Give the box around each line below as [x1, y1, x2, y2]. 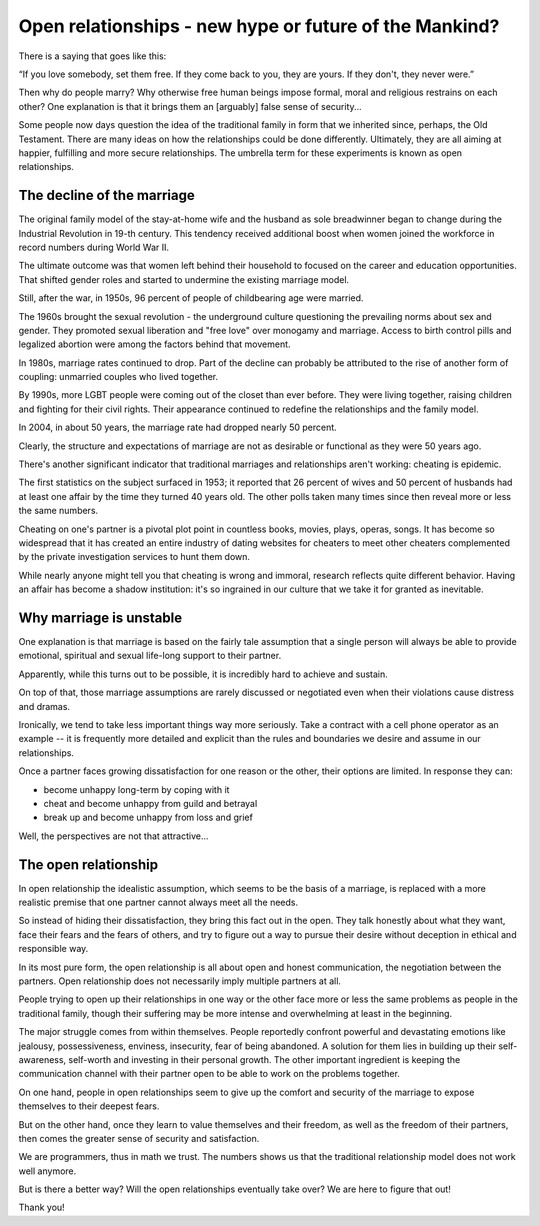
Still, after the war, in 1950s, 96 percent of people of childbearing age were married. [18, 292, 364, 304]
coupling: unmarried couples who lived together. [18, 371, 219, 383]
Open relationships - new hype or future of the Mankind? [18, 15, 500, 37]
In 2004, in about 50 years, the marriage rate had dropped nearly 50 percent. [18, 421, 337, 434]
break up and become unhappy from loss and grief [43, 811, 254, 824]
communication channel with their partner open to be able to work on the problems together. [18, 1068, 400, 1080]
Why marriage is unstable [18, 609, 183, 626]
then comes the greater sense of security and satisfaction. [18, 1132, 260, 1144]
